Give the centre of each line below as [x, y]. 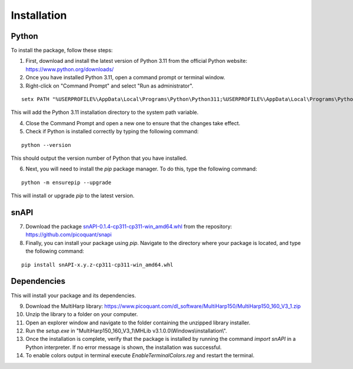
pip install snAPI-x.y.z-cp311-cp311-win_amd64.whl [97, 265]
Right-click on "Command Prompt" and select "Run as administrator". [109, 86]
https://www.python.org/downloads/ [70, 69]
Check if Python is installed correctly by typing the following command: [112, 132]
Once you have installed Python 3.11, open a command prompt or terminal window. [126, 78]
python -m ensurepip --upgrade [66, 182]
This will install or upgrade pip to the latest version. [73, 196]
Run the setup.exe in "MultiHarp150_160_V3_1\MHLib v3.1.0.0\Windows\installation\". [126, 331]
